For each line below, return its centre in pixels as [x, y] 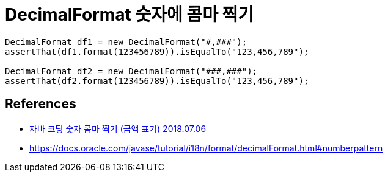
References [41, 104]
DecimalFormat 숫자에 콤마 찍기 [130, 15]
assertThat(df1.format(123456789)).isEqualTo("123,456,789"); [157, 51]
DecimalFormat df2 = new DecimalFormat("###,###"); [131, 71]
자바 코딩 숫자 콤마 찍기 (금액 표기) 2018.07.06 [118, 128]
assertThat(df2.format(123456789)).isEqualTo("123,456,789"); [157, 81]
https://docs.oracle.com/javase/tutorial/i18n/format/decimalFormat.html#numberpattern [206, 148]
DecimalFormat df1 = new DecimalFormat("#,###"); [126, 42]
